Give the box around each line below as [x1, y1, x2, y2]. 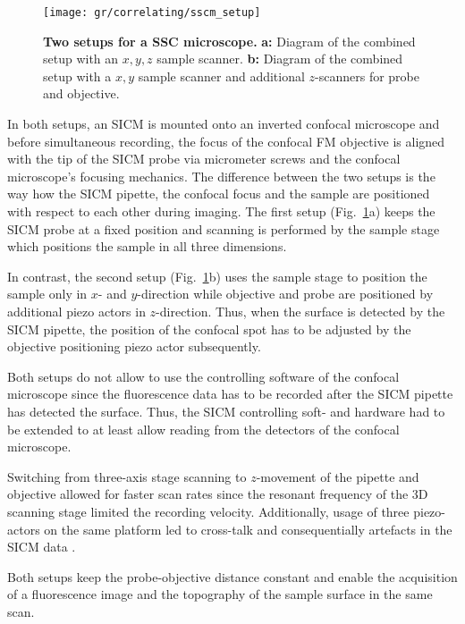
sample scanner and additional [138, 66, 305, 85]
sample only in [7, 284, 88, 303]
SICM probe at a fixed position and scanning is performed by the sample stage [7, 219, 440, 238]
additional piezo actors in [7, 301, 146, 320]
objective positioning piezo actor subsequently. [7, 337, 261, 356]
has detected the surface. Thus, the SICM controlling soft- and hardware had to [7, 401, 445, 420]
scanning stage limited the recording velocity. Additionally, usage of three [7, 502, 410, 520]
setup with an [43, 49, 119, 68]
